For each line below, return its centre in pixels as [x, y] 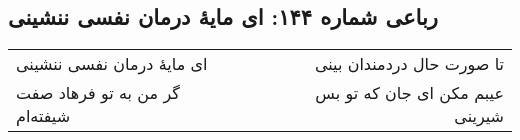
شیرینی [479, 116]
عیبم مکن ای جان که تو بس [409, 93]
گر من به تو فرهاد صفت [98, 93]
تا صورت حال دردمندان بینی [409, 64]
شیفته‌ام [43, 116]
